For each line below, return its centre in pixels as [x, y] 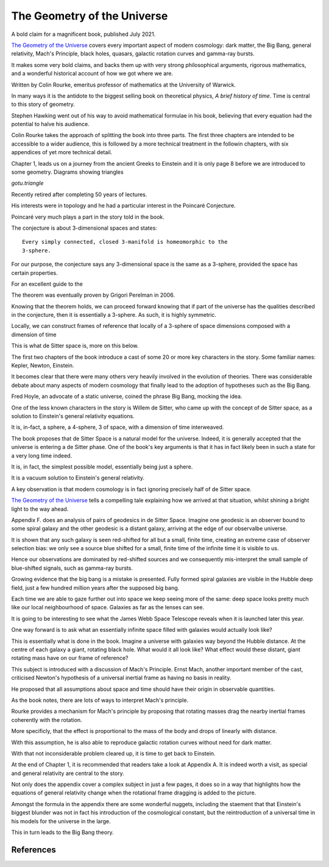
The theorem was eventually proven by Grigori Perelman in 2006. [93, 295]
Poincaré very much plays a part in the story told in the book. [88, 217]
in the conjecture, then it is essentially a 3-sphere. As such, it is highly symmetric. [114, 315]
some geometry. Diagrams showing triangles [68, 172]
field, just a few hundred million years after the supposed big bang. [95, 587]
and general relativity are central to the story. [68, 773]
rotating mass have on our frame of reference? [70, 658]
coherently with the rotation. [47, 720]
